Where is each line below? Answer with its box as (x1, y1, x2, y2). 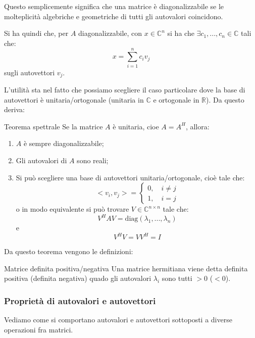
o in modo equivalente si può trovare (16, 204, 129, 214)
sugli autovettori (4, 67, 55, 77)
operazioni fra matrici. (4, 324, 73, 334)
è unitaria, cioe (113, 121, 159, 131)
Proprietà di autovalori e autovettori (4, 295, 156, 307)
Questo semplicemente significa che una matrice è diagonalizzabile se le (4, 1, 224, 11)
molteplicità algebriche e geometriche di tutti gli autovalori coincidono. (4, 11, 223, 21)
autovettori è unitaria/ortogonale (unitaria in (4, 94, 144, 105)
